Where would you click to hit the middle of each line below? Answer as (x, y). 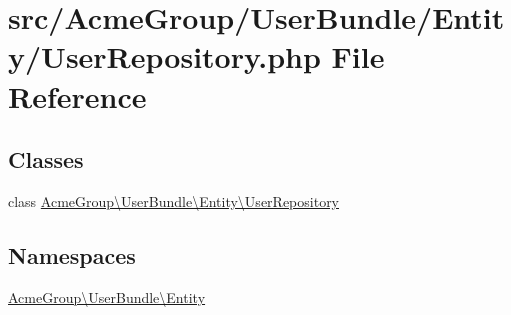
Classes (46, 159)
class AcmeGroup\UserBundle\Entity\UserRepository (174, 200)
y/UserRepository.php (164, 56)
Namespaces (72, 254)
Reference (77, 95)
